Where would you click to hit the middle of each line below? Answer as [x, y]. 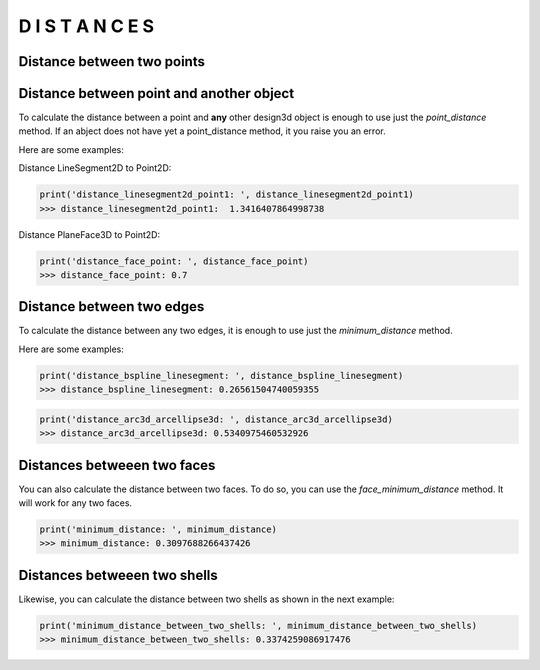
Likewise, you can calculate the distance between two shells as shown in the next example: [206, 599]
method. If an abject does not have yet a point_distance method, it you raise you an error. [202, 131]
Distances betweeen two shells [118, 575]
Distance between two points [111, 61]
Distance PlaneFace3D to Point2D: [89, 234]
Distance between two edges [111, 306]
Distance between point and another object [156, 93]
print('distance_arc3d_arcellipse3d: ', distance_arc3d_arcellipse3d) [216, 419]
